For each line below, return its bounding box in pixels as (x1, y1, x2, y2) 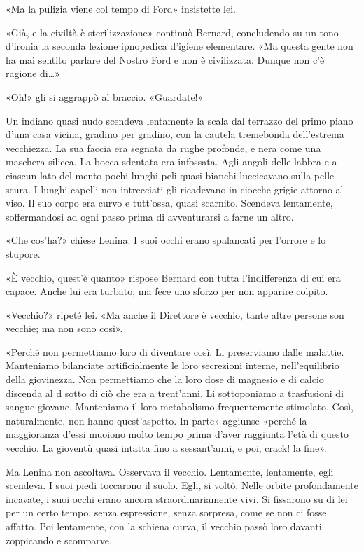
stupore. (6, 246, 41, 261)
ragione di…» (6, 66, 60, 81)
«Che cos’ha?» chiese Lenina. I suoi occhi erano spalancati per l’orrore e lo (6, 233, 326, 247)
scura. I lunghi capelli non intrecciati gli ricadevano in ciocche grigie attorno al (6, 181, 344, 196)
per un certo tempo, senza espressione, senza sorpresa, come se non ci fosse (6, 505, 327, 520)
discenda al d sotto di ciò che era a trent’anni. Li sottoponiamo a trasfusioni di (6, 385, 344, 400)
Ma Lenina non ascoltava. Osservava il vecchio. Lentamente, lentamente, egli (6, 464, 334, 478)
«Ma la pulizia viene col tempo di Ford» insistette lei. (6, 1, 237, 15)
